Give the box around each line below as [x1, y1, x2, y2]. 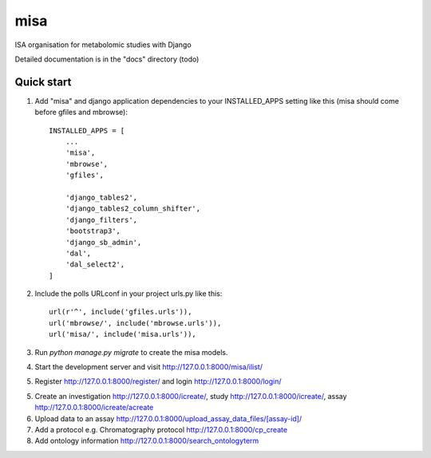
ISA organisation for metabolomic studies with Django [14, 40, 192, 49]
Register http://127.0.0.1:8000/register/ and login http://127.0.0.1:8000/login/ [34, 377, 283, 386]
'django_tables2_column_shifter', [65, 204, 201, 213]
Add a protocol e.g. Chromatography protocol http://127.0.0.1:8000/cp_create [34, 425, 287, 434]
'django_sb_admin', [65, 238, 142, 247]
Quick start [14, 75, 72, 89]
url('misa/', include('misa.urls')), [49, 330, 197, 339]
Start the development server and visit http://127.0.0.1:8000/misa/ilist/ [34, 362, 263, 372]
